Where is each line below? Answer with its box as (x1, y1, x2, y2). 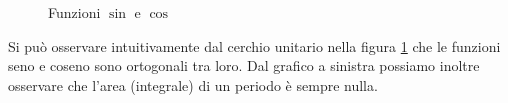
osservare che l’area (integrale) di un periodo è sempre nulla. (8, 74, 378, 95)
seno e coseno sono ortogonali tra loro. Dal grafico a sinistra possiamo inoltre (8, 55, 480, 76)
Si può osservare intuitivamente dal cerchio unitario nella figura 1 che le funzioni (8, 35, 501, 56)
